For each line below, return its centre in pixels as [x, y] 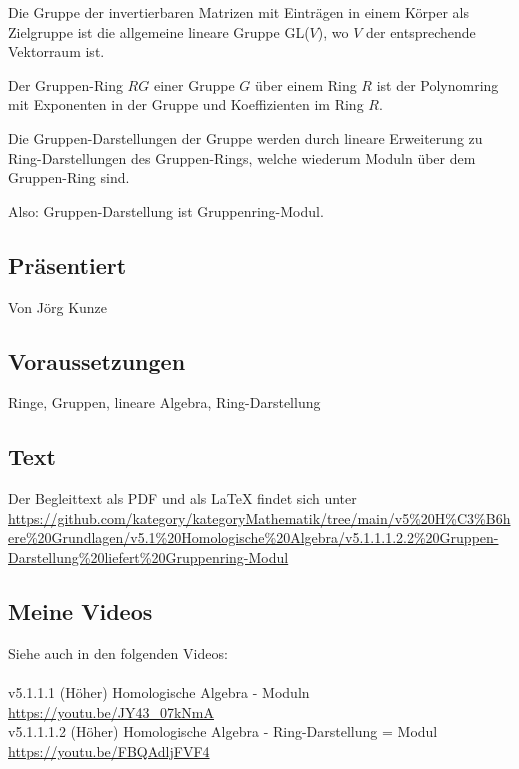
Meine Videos [80, 610]
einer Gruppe [194, 84]
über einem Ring [305, 84]
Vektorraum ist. [56, 51]
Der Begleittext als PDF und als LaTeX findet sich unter [182, 498]
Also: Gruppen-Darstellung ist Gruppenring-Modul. [166, 210]
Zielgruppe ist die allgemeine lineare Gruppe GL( [159, 31]
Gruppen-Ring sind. [69, 177]
